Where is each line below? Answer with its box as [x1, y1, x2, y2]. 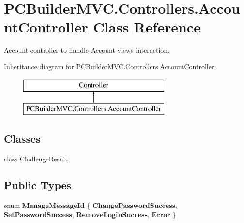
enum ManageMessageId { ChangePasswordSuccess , [4, 200, 177, 210]
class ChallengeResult [4, 153, 68, 163]
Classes [4, 131, 41, 146]
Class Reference [93, 17, 201, 37]
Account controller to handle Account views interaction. [4, 45, 170, 55]
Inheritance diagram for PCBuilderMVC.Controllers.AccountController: [4, 61, 216, 71]
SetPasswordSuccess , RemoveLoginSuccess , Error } [4, 209, 176, 220]
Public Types [4, 177, 72, 192]
